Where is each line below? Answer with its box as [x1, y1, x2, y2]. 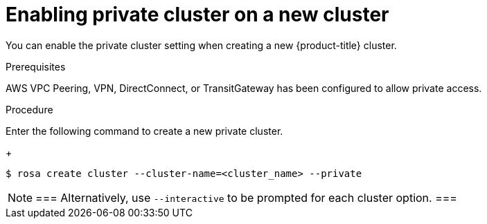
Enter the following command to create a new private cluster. [6, 124, 283, 137]
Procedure [6, 103, 53, 115]
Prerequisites [6, 60, 66, 73]
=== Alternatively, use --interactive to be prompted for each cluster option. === [35, 190, 457, 205]
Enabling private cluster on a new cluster [6, 3, 389, 26]
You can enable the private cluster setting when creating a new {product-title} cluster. [6, 39, 397, 51]
